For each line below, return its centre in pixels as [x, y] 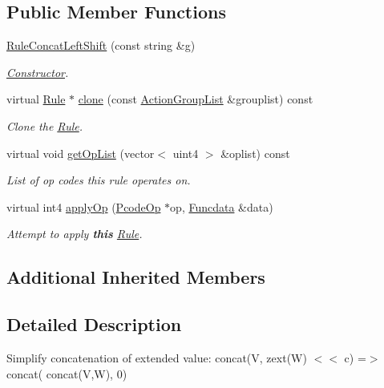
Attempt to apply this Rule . [75, 234]
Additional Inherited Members [136, 277]
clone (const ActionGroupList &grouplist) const [196, 99]
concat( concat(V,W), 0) [67, 373]
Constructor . [38, 72]
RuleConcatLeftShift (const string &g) [101, 45]
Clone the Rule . [45, 125]
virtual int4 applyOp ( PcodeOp [84, 206]
